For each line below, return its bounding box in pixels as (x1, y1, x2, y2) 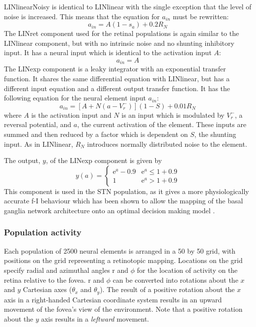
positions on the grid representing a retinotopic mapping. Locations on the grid (4, 255, 243, 265)
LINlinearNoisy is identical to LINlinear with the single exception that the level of (4, 1, 252, 11)
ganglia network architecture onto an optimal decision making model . (4, 205, 215, 215)
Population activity (4, 226, 82, 238)
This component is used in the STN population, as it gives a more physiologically (4, 186, 249, 196)
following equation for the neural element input (4, 93, 146, 103)
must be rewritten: (172, 11, 229, 21)
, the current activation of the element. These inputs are (77, 119, 247, 130)
